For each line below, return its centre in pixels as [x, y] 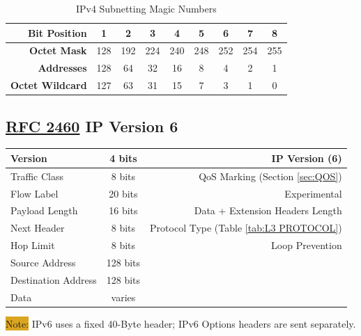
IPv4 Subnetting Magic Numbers [146, 8]
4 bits [123, 158]
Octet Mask [58, 50]
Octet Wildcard [49, 85]
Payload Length [44, 210]
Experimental [313, 193]
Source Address [43, 262]
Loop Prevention [307, 245]
